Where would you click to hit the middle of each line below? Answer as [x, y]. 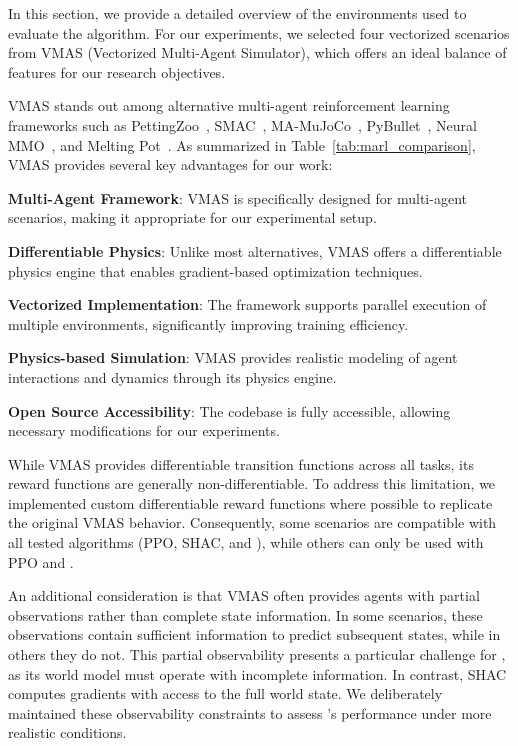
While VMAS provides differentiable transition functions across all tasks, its [241, 463]
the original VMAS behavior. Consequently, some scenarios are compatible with [252, 522]
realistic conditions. [67, 732]
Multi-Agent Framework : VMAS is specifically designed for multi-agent [237, 197]
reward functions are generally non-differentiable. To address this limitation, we [252, 483]
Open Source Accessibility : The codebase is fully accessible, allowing [229, 410]
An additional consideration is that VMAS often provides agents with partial [244, 595]
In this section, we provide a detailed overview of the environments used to [237, 13]
